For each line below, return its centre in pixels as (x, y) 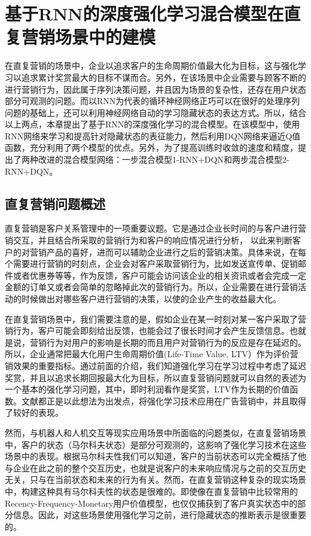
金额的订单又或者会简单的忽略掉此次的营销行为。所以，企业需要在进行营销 (151, 287)
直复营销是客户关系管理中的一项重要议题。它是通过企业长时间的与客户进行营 (155, 228)
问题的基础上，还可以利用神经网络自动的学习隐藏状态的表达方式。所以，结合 (155, 112)
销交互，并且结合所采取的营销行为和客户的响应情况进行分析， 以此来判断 (149, 240)
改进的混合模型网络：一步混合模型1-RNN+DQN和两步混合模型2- (164, 159)
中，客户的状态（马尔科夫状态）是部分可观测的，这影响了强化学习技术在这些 (155, 444)
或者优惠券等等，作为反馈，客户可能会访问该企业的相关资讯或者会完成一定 (159, 275)
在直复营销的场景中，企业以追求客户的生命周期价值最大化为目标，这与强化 (151, 66)
